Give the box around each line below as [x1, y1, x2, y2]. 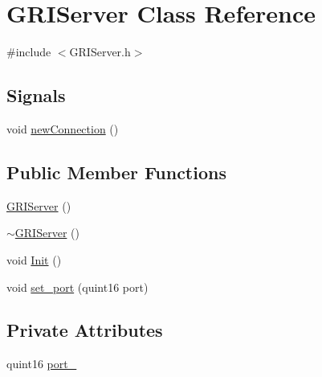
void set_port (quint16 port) [6, 278, 149, 295]
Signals [6, 83, 66, 108]
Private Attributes [6, 318, 163, 342]
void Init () [6, 251, 62, 268]
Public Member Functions [6, 159, 226, 184]
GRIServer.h [69, 43, 131, 60]
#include [6, 43, 51, 60]
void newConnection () [6, 120, 119, 137]
